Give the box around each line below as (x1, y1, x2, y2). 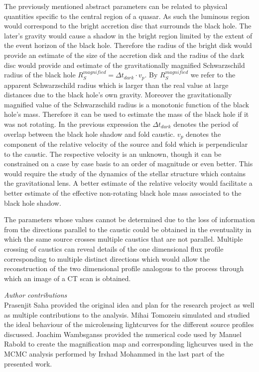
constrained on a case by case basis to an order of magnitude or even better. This (4, 158, 253, 169)
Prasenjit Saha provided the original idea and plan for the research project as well (4, 299, 255, 310)
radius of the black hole (4, 69, 76, 80)
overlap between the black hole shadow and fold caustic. (4, 128, 175, 139)
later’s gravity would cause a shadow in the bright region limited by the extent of (4, 30, 253, 40)
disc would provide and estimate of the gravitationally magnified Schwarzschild (4, 59, 245, 70)
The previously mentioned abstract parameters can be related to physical (4, 1, 228, 11)
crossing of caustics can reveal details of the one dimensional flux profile (4, 243, 224, 254)
